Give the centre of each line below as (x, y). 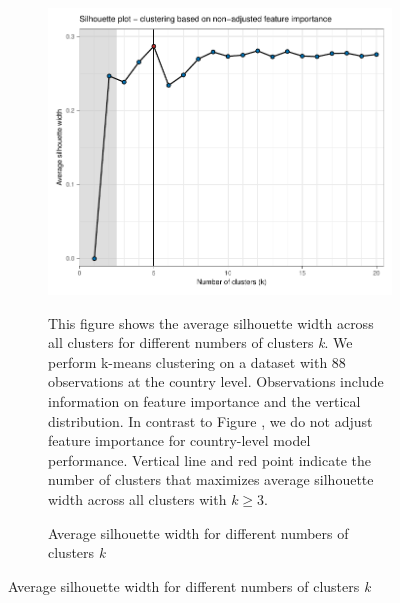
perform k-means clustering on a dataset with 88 (197, 361)
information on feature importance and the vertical (204, 401)
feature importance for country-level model (179, 440)
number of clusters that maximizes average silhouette (211, 479)
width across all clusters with (137, 499)
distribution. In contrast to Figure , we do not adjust (210, 420)
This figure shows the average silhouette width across (211, 322)
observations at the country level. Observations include (216, 381)
